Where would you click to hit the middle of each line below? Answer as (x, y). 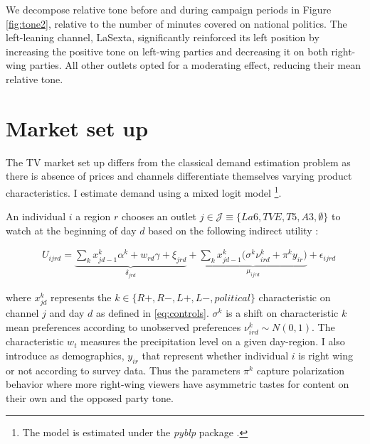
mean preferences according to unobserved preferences (123, 327)
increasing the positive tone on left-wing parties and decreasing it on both (167, 51)
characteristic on (295, 297)
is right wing (326, 355)
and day (67, 313)
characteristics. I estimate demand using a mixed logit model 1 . (144, 191)
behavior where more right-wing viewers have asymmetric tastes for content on (178, 384)
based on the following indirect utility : (233, 230)
